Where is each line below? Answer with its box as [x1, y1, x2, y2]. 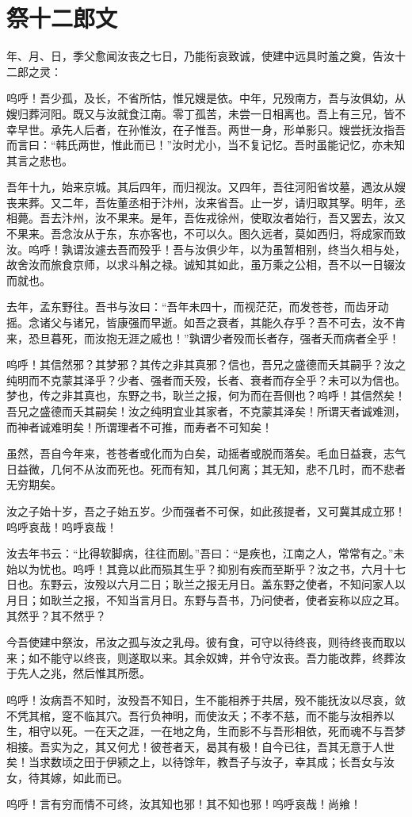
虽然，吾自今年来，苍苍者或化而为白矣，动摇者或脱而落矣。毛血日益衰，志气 [6, 445, 406, 462]
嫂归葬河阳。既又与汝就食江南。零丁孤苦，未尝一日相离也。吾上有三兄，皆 [6, 105, 395, 121]
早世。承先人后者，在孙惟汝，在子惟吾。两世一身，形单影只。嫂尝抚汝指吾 [17, 121, 406, 137]
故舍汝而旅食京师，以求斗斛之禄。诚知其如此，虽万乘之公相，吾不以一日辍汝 [6, 256, 406, 273]
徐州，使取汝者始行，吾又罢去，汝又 [216, 209, 406, 226]
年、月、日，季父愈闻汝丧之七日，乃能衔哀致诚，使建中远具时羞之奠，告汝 [6, 48, 395, 64]
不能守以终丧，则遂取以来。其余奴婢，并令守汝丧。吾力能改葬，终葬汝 [39, 649, 406, 665]
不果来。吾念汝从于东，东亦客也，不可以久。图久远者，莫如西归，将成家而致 [6, 225, 406, 242]
